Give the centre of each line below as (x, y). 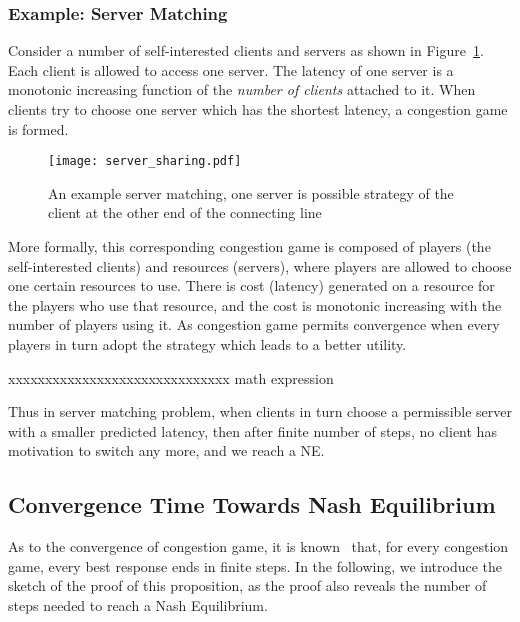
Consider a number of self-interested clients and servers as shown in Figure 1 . (246, 50)
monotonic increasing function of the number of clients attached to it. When (242, 89)
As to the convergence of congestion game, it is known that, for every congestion (258, 546)
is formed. (38, 128)
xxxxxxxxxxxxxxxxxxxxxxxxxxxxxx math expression (171, 377)
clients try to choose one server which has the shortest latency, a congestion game (258, 109)
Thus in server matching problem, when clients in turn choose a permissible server (260, 411)
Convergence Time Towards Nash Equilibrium (252, 504)
